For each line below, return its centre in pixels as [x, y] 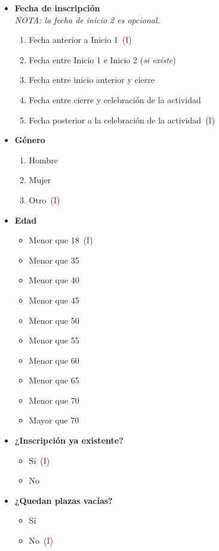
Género [30, 140]
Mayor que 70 [54, 420]
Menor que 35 [54, 260]
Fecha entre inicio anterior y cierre [92, 80]
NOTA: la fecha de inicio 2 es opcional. [87, 19]
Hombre [43, 160]
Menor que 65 [54, 380]
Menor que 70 [54, 400]
